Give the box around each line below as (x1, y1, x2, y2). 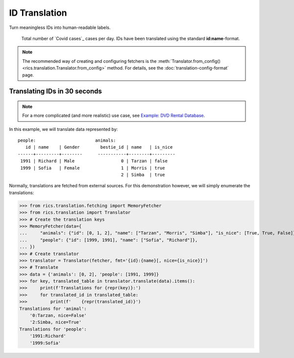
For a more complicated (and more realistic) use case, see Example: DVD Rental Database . (22, 113, 205, 119)
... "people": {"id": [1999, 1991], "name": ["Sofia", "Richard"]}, (19, 237, 198, 243)
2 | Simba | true (121, 172, 165, 178)
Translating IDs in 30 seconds (9, 87, 102, 96)
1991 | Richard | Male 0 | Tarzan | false (20, 158, 168, 164)
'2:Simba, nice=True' (29, 319, 82, 325)
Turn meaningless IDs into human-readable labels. (9, 25, 111, 30)
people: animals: (18, 138, 116, 143)
